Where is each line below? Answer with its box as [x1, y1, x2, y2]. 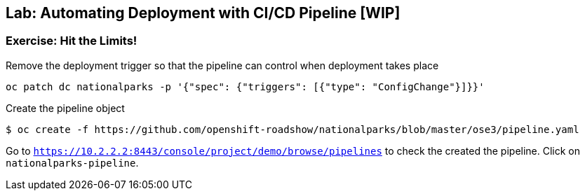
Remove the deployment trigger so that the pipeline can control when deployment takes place [6, 59, 439, 71]
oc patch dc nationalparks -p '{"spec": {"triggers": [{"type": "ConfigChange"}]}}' [6, 80, 485, 92]
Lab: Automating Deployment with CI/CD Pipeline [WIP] [6, 4, 401, 22]
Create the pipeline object [6, 101, 125, 114]
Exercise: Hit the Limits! [6, 34, 137, 48]
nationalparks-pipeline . [6, 156, 139, 169]
